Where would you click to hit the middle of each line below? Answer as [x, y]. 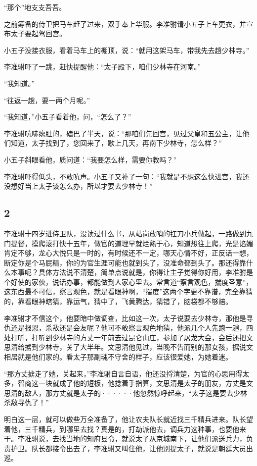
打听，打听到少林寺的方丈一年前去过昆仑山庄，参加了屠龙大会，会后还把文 [132, 337]
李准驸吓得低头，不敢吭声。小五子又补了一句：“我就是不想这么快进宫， [120, 176]
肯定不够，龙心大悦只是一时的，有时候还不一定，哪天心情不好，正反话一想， [128, 253]
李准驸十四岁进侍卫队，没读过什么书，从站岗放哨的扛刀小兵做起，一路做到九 [128, 233]
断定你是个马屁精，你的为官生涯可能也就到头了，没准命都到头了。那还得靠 [125, 262]
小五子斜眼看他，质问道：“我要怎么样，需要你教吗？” [90, 159]
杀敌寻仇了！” [26, 402]
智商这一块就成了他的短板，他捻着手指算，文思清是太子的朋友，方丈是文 [135, 383]
